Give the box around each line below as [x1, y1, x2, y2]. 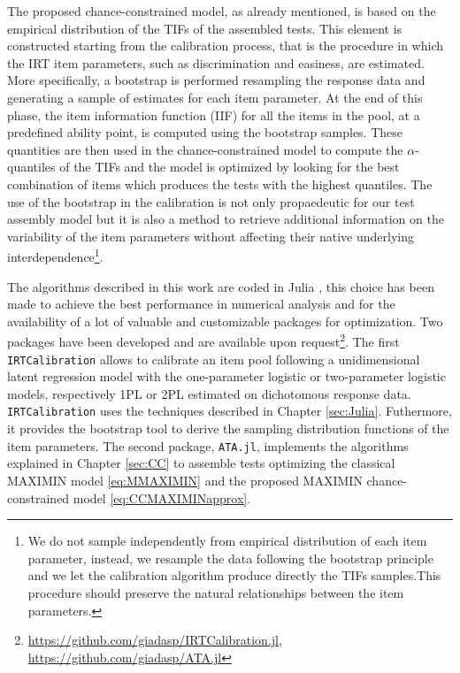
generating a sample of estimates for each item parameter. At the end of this [7, 88, 423, 106]
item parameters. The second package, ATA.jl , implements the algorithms [7, 436, 409, 455]
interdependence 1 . [7, 245, 103, 265]
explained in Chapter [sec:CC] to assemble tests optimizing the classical [7, 454, 395, 472]
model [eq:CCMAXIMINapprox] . [73, 488, 251, 507]
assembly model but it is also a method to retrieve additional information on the [7, 210, 444, 228]
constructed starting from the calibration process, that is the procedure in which [7, 36, 444, 55]
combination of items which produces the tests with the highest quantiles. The [7, 174, 433, 193]
